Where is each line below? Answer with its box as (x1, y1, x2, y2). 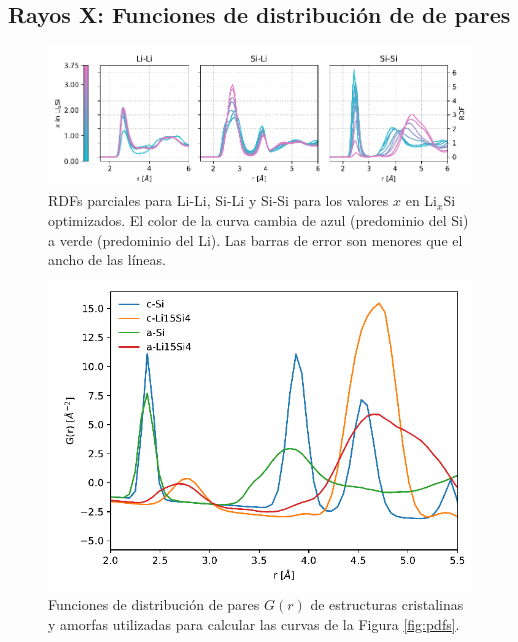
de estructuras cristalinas (310, 594, 464, 615)
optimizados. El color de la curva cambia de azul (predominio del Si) (48, 209, 469, 230)
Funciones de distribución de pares (48, 594, 260, 615)
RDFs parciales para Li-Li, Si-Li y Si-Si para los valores (48, 190, 389, 211)
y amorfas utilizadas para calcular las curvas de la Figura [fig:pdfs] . (48, 613, 460, 634)
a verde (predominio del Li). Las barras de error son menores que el (48, 229, 463, 250)
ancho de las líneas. (48, 249, 166, 270)
